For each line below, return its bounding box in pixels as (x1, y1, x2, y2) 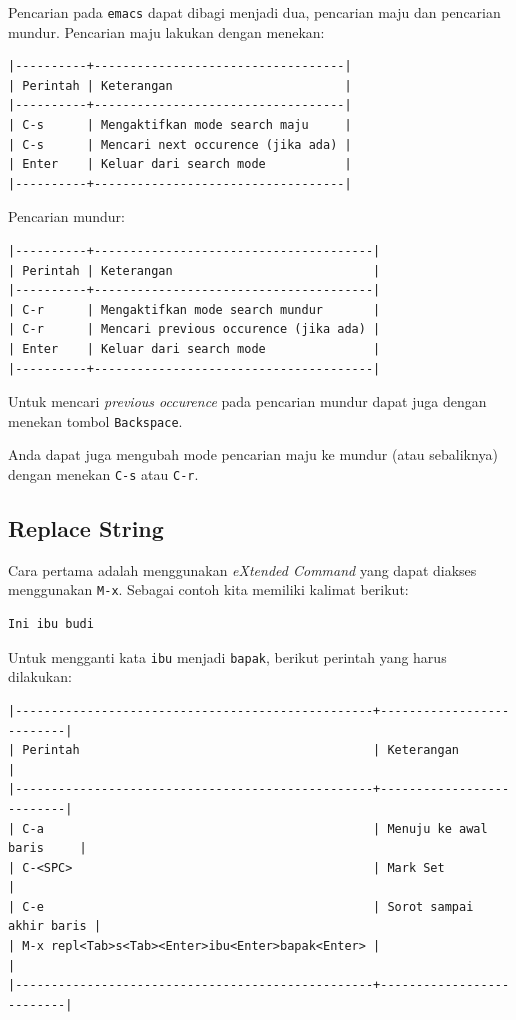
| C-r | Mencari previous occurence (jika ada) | (8, 322, 381, 337)
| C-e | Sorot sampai (8, 899, 474, 914)
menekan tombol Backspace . (8, 410, 183, 431)
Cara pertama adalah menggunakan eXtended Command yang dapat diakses (8, 559, 477, 580)
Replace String (8, 513, 164, 544)
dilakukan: (8, 666, 72, 687)
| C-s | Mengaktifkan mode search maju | (8, 118, 352, 133)
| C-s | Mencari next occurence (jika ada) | (8, 137, 352, 152)
